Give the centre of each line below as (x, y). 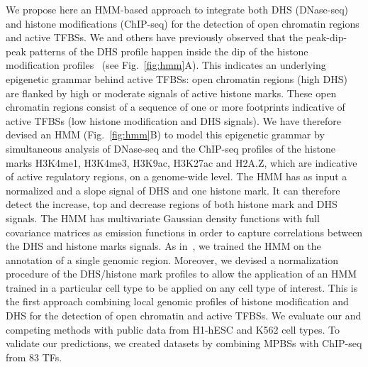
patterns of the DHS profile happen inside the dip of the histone (169, 51)
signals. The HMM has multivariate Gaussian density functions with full (163, 218)
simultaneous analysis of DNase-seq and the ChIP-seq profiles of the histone (171, 148)
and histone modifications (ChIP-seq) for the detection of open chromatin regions (183, 23)
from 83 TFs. (34, 357)
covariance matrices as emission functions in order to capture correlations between (184, 232)
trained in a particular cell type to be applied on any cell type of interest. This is (182, 287)
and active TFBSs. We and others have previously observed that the (154, 37)
